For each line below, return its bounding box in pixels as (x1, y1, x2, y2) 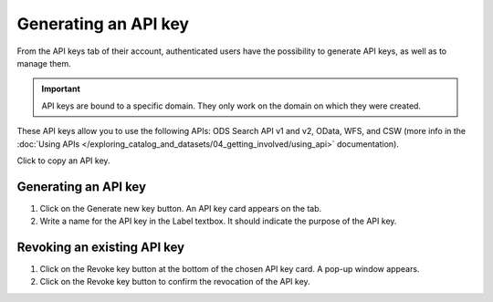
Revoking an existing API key (16, 240, 185, 255)
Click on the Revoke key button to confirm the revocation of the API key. (39, 276, 310, 287)
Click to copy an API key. (16, 155, 110, 166)
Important (41, 83, 81, 95)
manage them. (16, 57, 72, 68)
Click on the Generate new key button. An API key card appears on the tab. (39, 203, 322, 213)
